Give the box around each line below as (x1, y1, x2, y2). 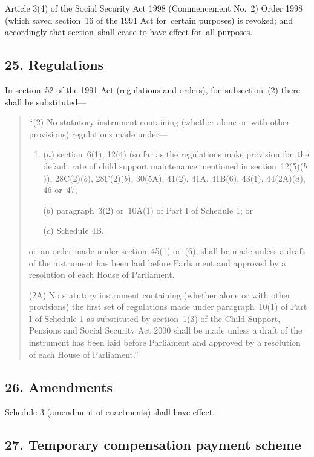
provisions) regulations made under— (28, 127, 168, 140)
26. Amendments (5, 377, 113, 396)
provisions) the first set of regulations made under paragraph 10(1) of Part (28, 300, 307, 313)
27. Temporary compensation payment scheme (5, 435, 301, 454)
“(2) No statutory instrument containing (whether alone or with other (28, 116, 290, 128)
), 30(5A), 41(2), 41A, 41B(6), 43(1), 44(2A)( (128, 171, 296, 184)
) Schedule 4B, (50, 224, 104, 237)
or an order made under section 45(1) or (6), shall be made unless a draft (28, 244, 306, 257)
